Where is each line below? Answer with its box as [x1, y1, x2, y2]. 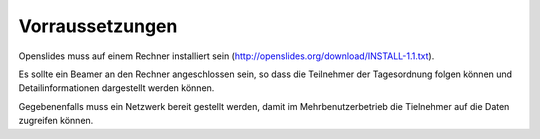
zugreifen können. [18, 115, 94, 127]
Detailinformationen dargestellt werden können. [18, 82, 215, 94]
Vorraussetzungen [18, 15, 178, 37]
